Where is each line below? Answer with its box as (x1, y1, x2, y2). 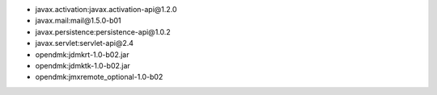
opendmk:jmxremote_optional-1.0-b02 (35, 72, 163, 82)
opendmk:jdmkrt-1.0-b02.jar (35, 49, 129, 60)
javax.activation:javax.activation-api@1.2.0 (35, 5, 177, 14)
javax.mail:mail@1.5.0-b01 (35, 16, 121, 26)
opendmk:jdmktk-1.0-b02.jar (35, 60, 131, 70)
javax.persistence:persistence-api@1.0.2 (35, 27, 172, 36)
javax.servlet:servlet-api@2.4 (35, 39, 134, 48)
